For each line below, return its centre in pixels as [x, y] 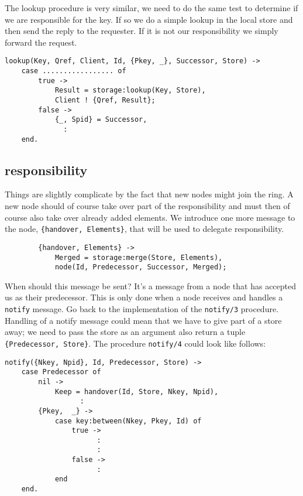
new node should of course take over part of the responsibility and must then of [147, 206]
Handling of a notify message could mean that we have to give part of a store [143, 320]
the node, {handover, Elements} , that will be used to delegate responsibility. [144, 229]
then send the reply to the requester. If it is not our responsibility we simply [142, 31]
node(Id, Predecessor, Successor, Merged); [141, 267]
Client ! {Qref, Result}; [105, 100]
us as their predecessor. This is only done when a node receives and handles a [144, 297]
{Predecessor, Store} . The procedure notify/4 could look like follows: [135, 343]
